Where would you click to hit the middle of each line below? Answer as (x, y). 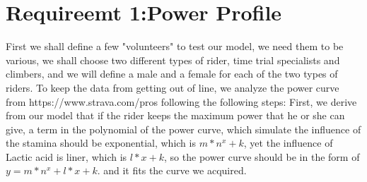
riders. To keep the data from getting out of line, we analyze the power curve (173, 87)
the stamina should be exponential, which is (101, 143)
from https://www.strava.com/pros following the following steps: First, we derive (181, 101)
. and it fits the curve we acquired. (172, 170)
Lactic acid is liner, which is (66, 156)
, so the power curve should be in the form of (262, 156)
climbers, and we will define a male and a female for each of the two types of (172, 74)
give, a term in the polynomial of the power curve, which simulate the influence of (183, 129)
